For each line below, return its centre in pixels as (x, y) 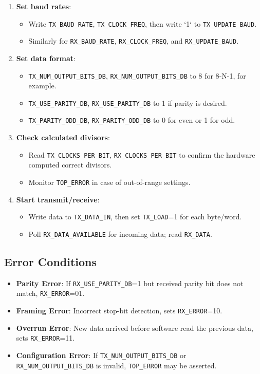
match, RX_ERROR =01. (50, 293)
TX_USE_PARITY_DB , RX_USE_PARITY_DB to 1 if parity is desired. (128, 102)
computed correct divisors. (70, 165)
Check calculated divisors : (63, 137)
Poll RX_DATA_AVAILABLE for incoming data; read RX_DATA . (120, 233)
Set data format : (46, 58)
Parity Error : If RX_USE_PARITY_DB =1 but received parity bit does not (130, 283)
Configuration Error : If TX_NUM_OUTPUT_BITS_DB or (101, 355)
